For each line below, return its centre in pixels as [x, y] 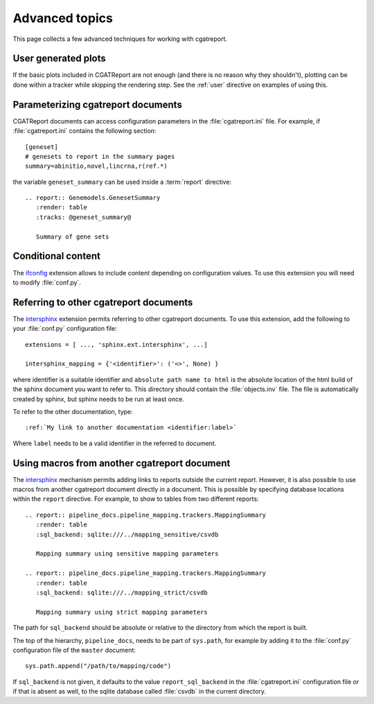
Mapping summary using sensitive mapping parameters [127, 554]
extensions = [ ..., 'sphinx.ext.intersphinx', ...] [116, 344]
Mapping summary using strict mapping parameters [122, 612]
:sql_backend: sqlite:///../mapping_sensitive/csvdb [127, 534]
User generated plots [60, 59]
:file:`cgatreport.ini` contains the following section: [84, 131]
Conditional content [56, 256]
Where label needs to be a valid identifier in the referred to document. [115, 443]
